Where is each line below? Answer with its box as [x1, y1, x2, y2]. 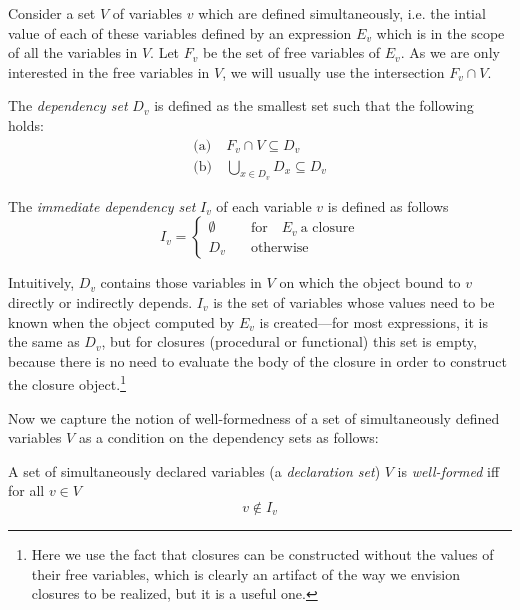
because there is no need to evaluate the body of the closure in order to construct [8, 350, 508, 371]
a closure [300, 221, 355, 236]
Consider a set [8, 3, 96, 23]
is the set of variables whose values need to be [213, 292, 495, 313]
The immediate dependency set [8, 195, 196, 216]
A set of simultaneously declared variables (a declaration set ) [8, 460, 381, 481]
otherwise [250, 240, 309, 255]
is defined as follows [327, 195, 449, 216]
